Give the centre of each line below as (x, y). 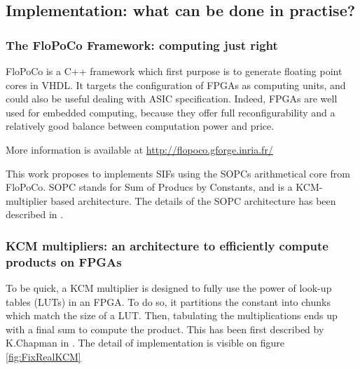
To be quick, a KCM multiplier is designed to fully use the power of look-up (169, 288)
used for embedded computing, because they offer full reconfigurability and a (171, 112)
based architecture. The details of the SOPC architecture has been (193, 200)
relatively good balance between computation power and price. (140, 126)
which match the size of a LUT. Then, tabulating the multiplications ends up (172, 315)
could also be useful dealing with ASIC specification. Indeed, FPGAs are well (172, 99)
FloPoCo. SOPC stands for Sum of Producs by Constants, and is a (149, 187)
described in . (35, 214)
